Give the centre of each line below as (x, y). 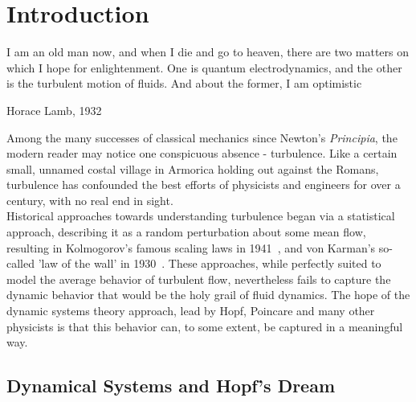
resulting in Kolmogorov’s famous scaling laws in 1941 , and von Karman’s (191, 247)
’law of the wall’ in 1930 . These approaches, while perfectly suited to (210, 263)
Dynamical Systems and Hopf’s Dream (171, 386)
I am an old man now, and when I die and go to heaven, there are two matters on (208, 52)
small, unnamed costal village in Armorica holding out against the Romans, (193, 168)
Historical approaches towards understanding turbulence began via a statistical (201, 216)
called (20, 263)
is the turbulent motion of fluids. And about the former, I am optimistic (184, 83)
